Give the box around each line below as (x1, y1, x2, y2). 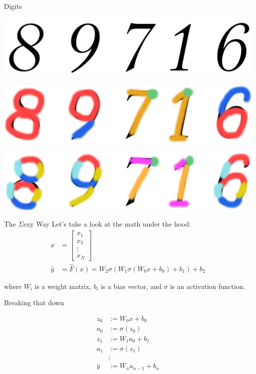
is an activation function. (170, 281, 245, 291)
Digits (4, 1, 22, 11)
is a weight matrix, (34, 281, 92, 291)
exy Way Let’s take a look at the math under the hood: (23, 219, 191, 229)
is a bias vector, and (100, 281, 161, 291)
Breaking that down (4, 297, 64, 308)
